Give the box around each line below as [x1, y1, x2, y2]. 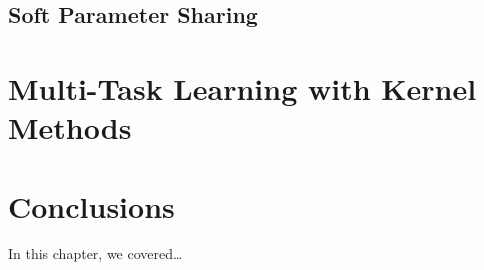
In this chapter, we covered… [8, 243, 183, 264]
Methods [8, 107, 132, 148]
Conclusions [8, 185, 175, 226]
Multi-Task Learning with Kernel [8, 67, 477, 108]
